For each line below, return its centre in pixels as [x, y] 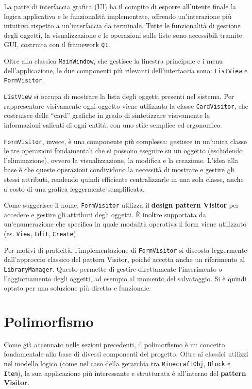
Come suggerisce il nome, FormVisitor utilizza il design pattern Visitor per [121, 205]
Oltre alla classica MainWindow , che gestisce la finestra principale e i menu [113, 61]
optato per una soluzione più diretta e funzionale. [77, 288]
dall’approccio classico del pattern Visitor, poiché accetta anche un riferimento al [125, 259]
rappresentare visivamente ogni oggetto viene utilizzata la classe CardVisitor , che [126, 105]
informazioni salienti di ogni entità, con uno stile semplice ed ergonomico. [113, 124]
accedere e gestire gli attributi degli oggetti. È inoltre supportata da [105, 214]
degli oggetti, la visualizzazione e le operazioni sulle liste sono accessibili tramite [123, 35]
